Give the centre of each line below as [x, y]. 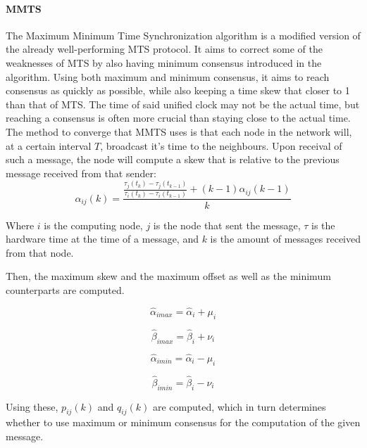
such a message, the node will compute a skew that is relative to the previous [173, 159]
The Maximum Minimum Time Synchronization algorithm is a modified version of [183, 35]
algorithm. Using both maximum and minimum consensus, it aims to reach [168, 76]
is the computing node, [93, 225]
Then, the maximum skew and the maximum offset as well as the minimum [168, 276]
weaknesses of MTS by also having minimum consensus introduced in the [164, 62]
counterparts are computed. [65, 289]
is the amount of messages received [286, 239]
